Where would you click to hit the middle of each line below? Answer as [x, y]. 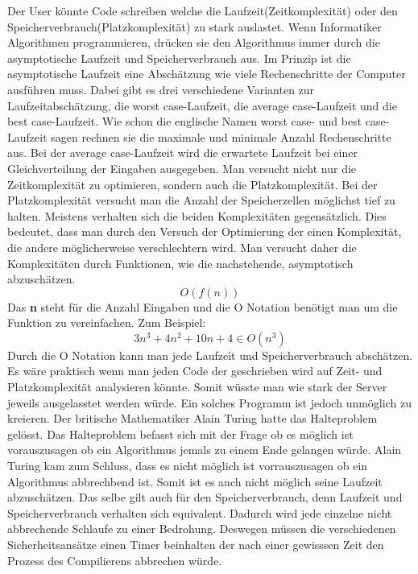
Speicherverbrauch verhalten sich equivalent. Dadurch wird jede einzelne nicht [200, 512]
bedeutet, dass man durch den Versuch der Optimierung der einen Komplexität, [205, 231]
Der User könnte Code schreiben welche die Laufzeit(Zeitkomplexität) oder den [203, 10]
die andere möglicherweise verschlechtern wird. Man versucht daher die [182, 247]
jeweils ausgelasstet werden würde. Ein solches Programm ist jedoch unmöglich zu [209, 402]
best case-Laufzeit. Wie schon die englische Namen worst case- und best [185, 121]
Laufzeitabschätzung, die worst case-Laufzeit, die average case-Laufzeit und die [202, 105]
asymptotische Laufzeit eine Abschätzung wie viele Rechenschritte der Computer [207, 74]
